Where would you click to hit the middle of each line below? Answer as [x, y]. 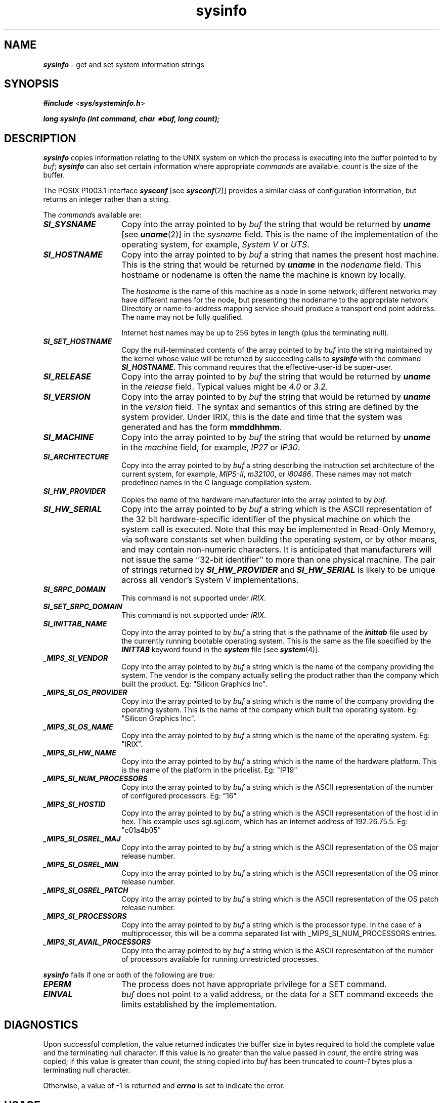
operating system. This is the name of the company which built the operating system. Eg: [270, 710]
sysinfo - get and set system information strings [124, 64]
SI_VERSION [67, 397]
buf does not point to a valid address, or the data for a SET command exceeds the [277, 994]
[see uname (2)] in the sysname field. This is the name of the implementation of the [280, 235]
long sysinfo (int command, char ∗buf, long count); [131, 119]
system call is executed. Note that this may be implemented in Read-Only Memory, [279, 529]
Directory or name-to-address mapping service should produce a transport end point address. [279, 309]
